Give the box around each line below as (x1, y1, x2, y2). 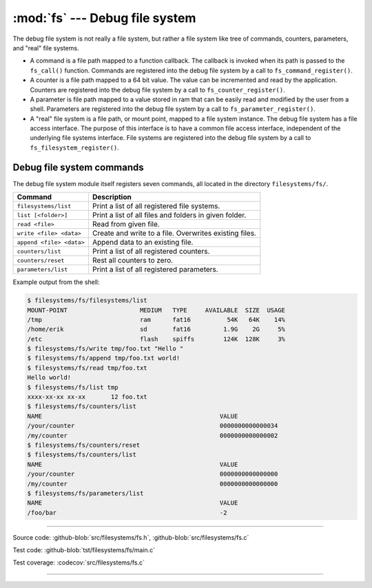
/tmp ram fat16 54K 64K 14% (27, 316, 286, 323)
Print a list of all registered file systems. (92, 201, 220, 211)
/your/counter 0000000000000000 (27, 470, 278, 478)
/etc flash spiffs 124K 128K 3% (27, 335, 286, 343)
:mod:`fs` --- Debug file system (12, 10, 196, 26)
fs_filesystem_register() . (30, 143, 120, 152)
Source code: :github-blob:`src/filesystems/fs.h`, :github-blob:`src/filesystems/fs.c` (12, 533, 249, 541)
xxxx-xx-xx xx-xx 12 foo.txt (27, 393, 147, 401)
